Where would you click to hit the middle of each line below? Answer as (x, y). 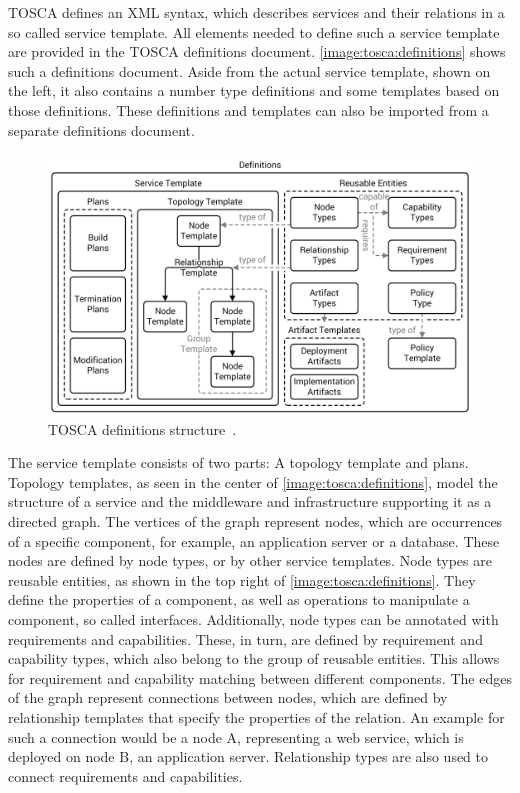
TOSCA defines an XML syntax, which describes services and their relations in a (256, 12)
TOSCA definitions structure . (142, 428)
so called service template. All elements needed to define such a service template (254, 31)
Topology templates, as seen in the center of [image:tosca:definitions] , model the (253, 481)
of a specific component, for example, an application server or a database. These (254, 540)
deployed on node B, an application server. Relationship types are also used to (248, 756)
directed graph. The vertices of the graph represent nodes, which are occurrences (255, 520)
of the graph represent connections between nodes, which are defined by (228, 697)
